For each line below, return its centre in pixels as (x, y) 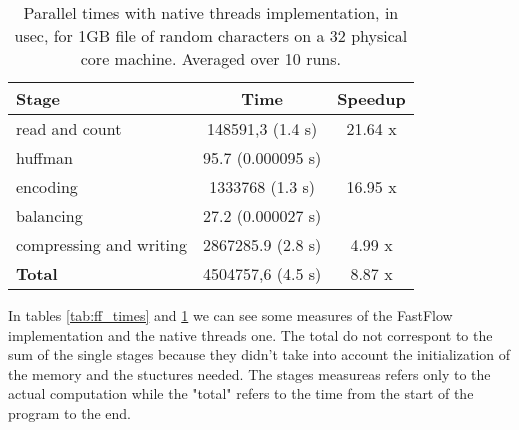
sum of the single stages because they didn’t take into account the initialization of (259, 354)
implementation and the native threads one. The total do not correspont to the (250, 334)
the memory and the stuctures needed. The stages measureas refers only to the (249, 373)
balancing (49, 215)
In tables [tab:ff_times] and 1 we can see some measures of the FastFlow (230, 315)
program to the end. (69, 412)
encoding (47, 186)
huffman (44, 157)
